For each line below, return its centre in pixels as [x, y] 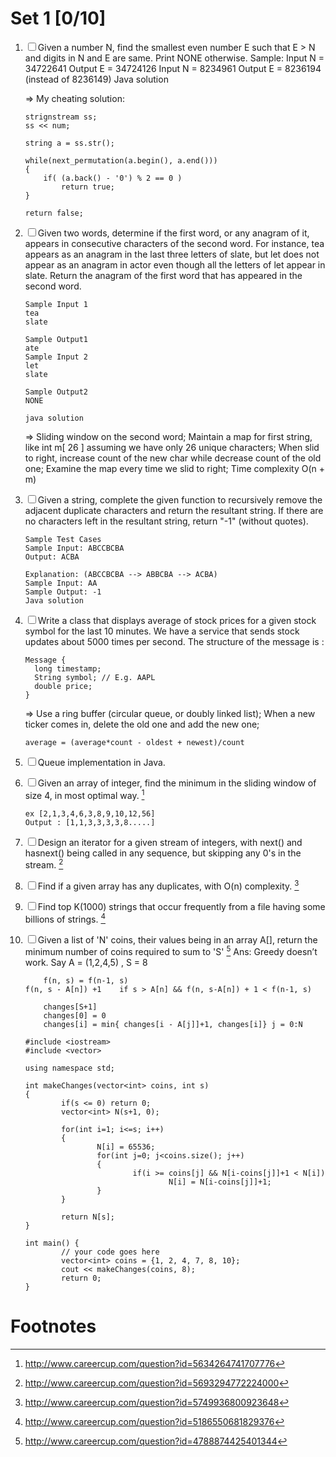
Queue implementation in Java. [101, 762]
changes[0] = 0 [75, 1016]
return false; [54, 213]
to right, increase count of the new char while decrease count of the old [173, 458]
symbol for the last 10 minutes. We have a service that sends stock [162, 631]
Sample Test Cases [63, 539]
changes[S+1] [70, 1007]
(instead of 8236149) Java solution [96, 79]
